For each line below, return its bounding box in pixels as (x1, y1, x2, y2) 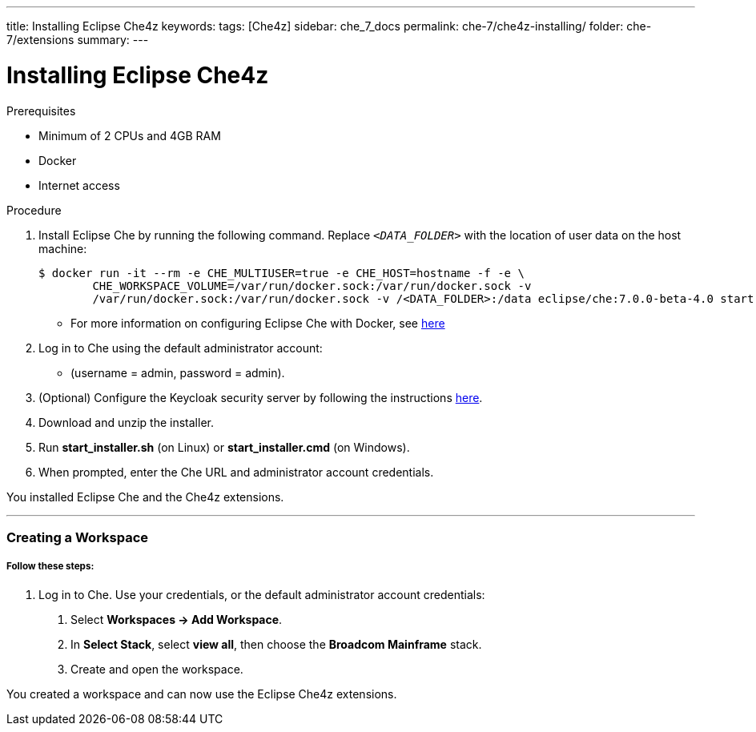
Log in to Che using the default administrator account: (38, 340, 323, 355)
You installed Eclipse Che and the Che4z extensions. (6, 489, 284, 504)
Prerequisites (6, 103, 76, 118)
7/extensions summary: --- (6, 33, 149, 46)
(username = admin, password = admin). (70, 365, 285, 380)
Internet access (38, 178, 120, 192)
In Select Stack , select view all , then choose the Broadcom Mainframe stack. (70, 637, 482, 651)
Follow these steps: (6, 561, 94, 573)
